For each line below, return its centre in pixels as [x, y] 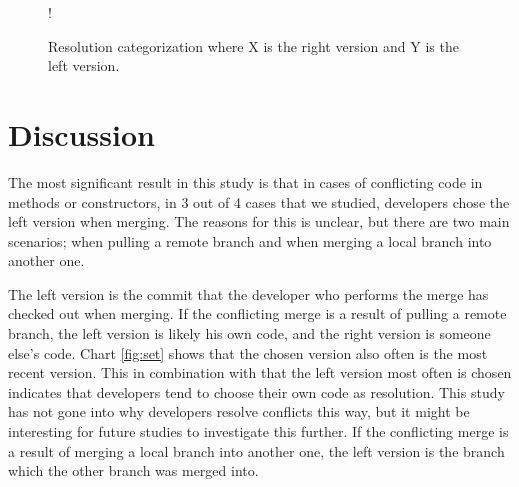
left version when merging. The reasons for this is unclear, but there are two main [259, 221]
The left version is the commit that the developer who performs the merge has [248, 293]
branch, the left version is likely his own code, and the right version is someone [249, 333]
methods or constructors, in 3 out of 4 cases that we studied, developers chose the [259, 201]
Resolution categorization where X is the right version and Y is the [253, 45]
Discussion [81, 133]
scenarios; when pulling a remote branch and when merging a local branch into [250, 240]
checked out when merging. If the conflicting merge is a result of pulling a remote [257, 313]
